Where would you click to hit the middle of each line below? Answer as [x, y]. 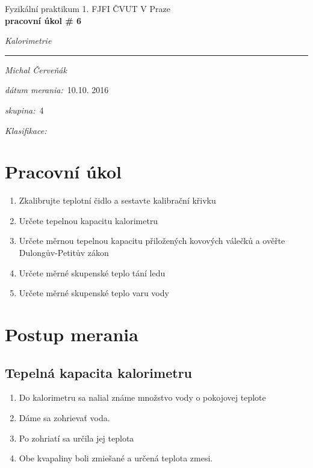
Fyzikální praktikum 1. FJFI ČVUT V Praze [88, 8]
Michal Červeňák [36, 69]
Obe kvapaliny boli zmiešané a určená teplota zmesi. [116, 458]
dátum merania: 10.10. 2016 [57, 90]
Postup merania [72, 334]
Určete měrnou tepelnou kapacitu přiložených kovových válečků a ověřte [152, 241]
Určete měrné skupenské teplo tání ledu [92, 272]
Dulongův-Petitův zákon [64, 253]
